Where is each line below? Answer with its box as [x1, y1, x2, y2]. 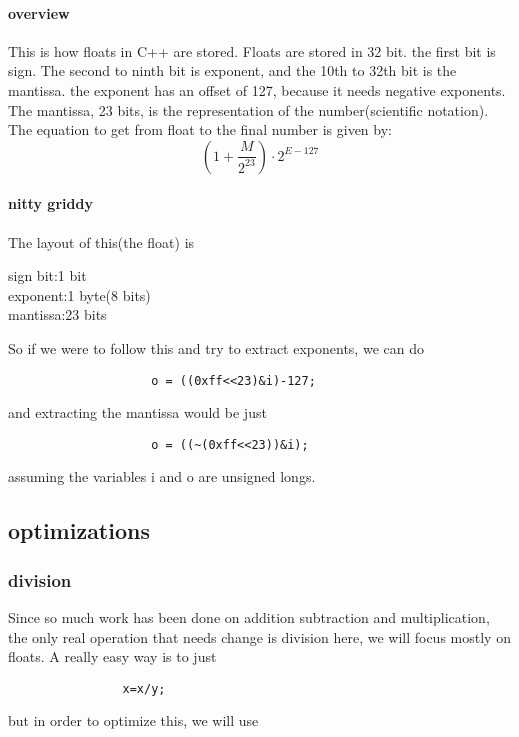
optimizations [8, 515, 150, 546]
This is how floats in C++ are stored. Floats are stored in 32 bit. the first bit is [8, 40, 496, 61]
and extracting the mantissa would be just [8, 402, 267, 423]
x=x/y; [122, 681, 166, 696]
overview [8, 2, 70, 23]
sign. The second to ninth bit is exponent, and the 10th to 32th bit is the [8, 60, 457, 81]
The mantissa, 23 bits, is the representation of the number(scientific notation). [8, 99, 489, 120]
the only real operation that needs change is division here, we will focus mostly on [8, 626, 511, 647]
